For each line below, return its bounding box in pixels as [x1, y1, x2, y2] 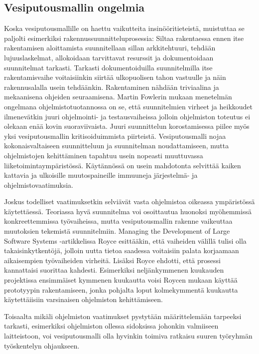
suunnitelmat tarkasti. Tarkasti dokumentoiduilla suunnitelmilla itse [4, 62, 213, 72]
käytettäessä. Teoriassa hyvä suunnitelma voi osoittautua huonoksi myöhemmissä [4, 206, 252, 216]
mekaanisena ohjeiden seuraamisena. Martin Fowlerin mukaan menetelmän [4, 91, 232, 102]
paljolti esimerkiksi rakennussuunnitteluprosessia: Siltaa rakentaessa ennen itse [4, 32, 244, 43]
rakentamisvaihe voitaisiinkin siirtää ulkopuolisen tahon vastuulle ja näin [4, 72, 226, 82]
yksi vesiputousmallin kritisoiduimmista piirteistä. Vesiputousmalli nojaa [4, 130, 226, 141]
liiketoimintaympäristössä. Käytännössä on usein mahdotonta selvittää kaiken [4, 160, 241, 170]
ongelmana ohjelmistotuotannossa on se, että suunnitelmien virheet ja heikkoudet [4, 101, 253, 111]
